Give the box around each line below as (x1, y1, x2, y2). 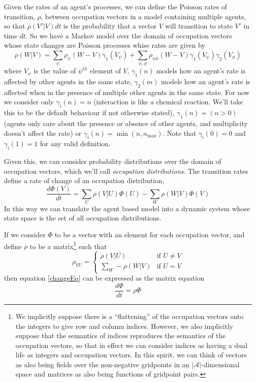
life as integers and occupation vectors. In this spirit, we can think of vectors (15, 350, 247, 360)
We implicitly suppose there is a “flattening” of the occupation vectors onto (15, 311, 244, 321)
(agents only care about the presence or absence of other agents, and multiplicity (4, 118, 248, 128)
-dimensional (201, 359, 240, 369)
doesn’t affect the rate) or (4, 127, 82, 138)
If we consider (4, 229, 46, 240)
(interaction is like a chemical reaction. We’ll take (93, 96, 243, 107)
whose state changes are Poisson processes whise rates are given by (4, 40, 205, 50)
